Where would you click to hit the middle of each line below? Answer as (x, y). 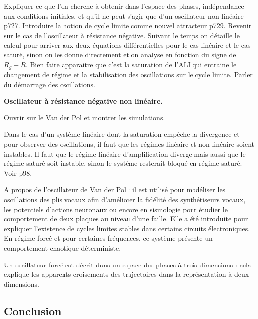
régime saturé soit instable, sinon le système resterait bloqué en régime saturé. (123, 163)
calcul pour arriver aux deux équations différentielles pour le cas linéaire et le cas (127, 45)
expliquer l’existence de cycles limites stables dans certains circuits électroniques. (127, 228)
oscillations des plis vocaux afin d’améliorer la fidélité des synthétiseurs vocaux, (125, 199)
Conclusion (33, 310)
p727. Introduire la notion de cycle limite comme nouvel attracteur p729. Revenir (128, 26)
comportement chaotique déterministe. (63, 247)
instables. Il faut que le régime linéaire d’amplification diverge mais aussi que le (125, 153)
